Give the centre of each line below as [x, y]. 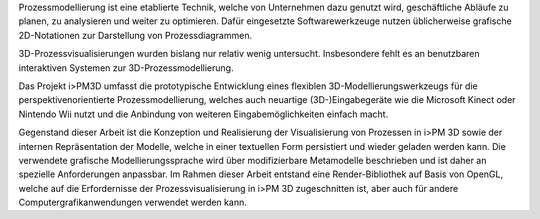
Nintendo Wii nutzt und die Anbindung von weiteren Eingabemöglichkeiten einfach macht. [203, 114]
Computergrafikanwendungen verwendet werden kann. [132, 202]
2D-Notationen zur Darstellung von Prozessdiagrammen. [135, 35]
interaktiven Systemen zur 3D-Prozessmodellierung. [126, 67]
